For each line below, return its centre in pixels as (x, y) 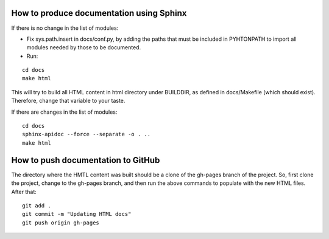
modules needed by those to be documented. (84, 47)
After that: (24, 192)
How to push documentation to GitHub (86, 160)
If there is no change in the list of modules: (65, 28)
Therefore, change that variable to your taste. (68, 101)
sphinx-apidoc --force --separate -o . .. (87, 134)
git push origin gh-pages (61, 223)
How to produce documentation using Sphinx (99, 13)
